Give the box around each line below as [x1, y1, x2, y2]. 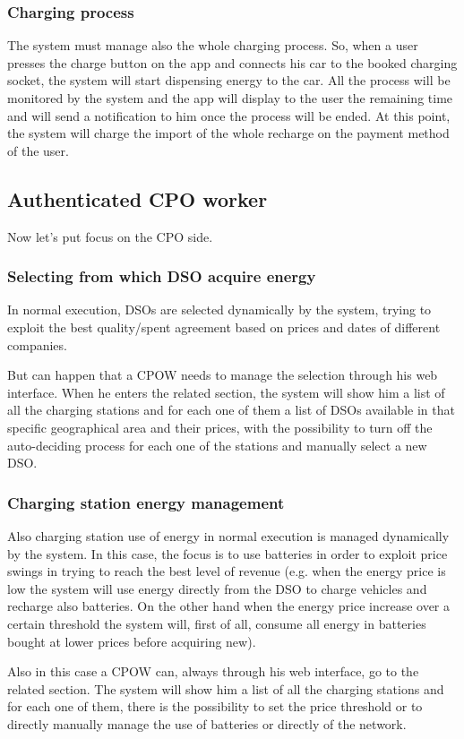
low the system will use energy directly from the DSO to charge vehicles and [7, 579, 427, 597]
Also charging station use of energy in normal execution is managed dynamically [7, 526, 450, 545]
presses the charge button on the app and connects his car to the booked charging [7, 53, 458, 72]
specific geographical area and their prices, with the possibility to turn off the [7, 417, 433, 436]
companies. [7, 335, 67, 354]
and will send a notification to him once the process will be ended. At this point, [7, 106, 451, 125]
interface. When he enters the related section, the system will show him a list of [7, 382, 445, 401]
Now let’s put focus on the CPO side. [7, 227, 213, 245]
